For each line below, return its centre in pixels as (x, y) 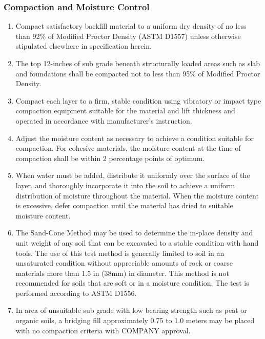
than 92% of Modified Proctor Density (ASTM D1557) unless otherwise (128, 36)
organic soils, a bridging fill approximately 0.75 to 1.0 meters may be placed (135, 320)
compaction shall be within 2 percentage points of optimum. (110, 158)
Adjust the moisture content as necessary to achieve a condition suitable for (135, 138)
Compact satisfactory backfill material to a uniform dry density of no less (131, 26)
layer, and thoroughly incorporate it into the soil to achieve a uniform (125, 185)
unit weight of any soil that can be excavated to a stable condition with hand (137, 242)
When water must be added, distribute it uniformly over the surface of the (133, 175)
